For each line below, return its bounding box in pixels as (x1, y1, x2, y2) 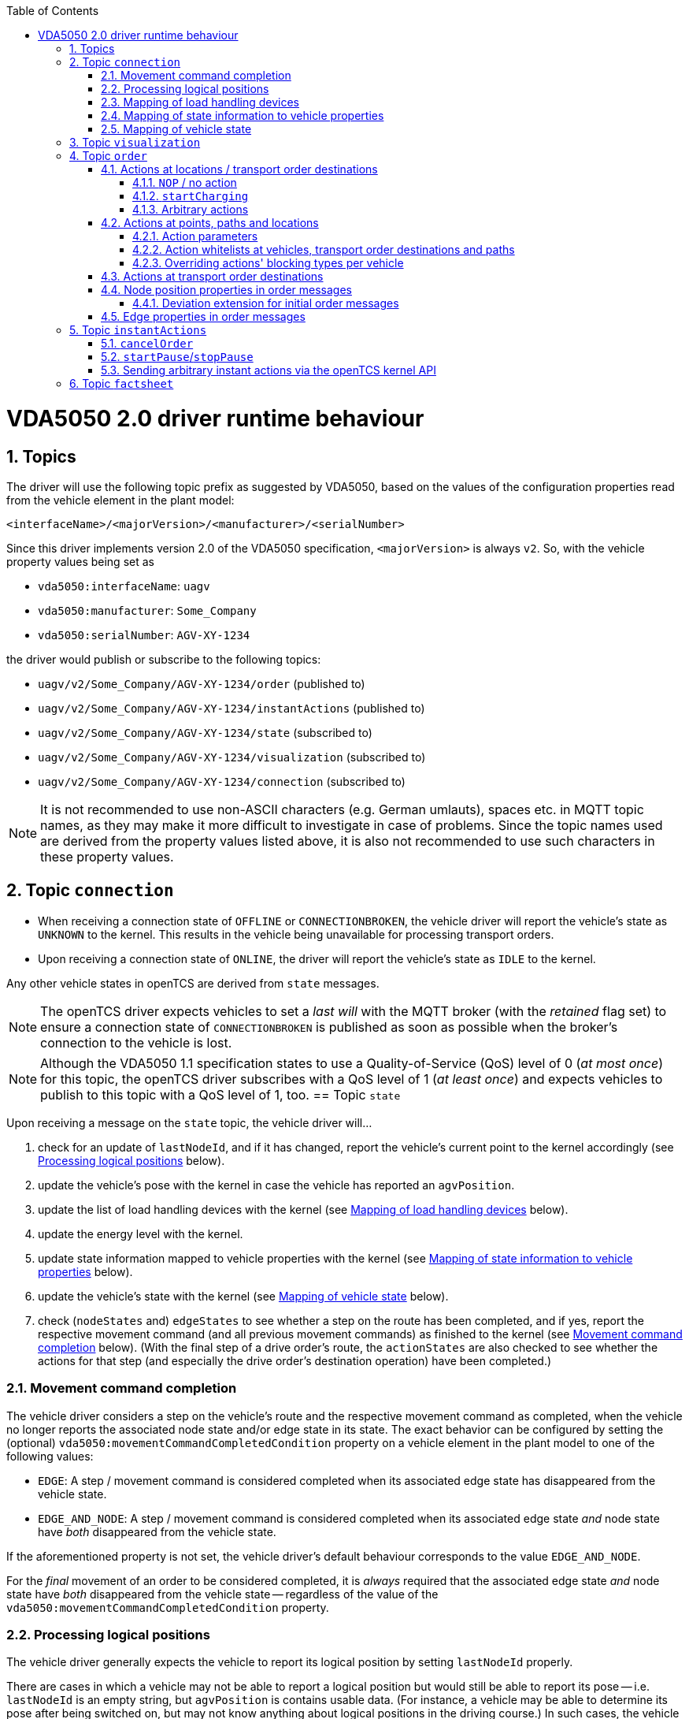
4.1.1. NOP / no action (132, 176, 237, 189)
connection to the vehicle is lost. (40, 1034, 232, 1051)
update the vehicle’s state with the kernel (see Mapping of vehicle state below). (38, 1289, 449, 1303)
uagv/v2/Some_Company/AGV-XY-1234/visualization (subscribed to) (38, 750, 426, 764)
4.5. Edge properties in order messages (101, 310, 306, 323)
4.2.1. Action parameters (132, 229, 258, 243)
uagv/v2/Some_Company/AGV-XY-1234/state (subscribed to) (38, 725, 372, 739)
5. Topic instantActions (69, 323, 207, 337)
